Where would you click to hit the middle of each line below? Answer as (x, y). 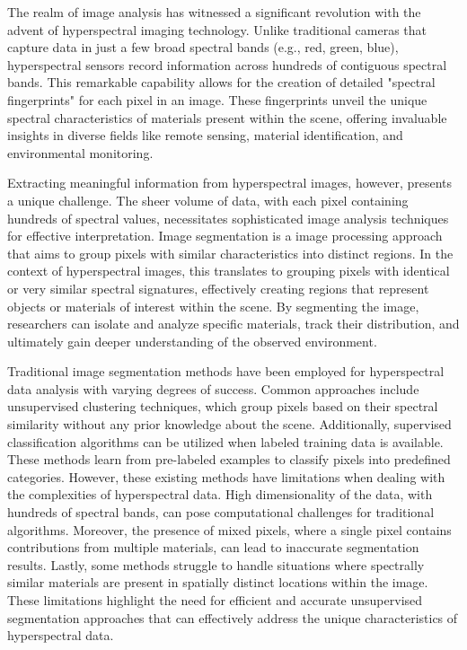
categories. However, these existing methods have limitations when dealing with (226, 476)
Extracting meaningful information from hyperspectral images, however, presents (230, 183)
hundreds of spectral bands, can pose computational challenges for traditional (221, 512)
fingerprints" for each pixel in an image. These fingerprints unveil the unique (217, 99)
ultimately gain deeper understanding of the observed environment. (192, 341)
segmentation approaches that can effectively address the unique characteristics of (233, 617)
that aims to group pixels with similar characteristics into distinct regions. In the (230, 253)
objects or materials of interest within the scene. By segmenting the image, (213, 306)
